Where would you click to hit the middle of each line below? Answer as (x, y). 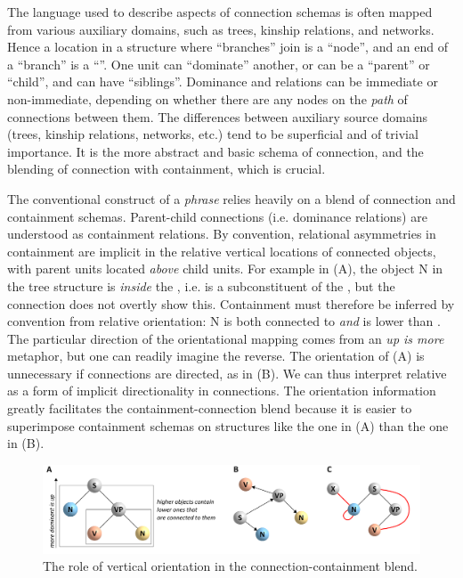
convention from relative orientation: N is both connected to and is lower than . (224, 321)
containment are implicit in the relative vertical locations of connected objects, (222, 251)
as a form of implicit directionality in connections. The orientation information (222, 391)
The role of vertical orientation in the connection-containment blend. (230, 566)
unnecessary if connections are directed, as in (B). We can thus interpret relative (227, 373)
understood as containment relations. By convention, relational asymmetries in (222, 234)
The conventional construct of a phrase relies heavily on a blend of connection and (231, 198)
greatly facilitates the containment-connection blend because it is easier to (210, 408)
